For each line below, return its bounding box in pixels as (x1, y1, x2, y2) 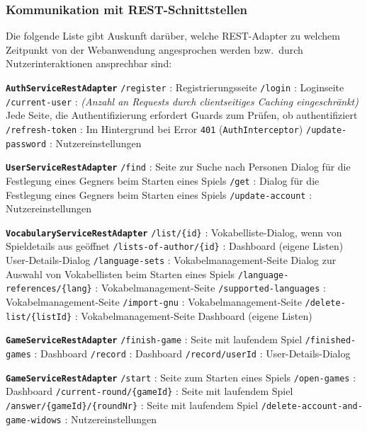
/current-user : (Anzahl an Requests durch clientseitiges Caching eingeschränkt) (6, 93, 358, 108)
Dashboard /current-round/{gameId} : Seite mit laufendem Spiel (6, 384, 293, 398)
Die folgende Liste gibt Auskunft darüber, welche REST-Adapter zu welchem (6, 28, 340, 43)
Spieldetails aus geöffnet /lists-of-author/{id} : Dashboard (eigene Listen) (6, 239, 344, 253)
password (6, 139, 47, 149)
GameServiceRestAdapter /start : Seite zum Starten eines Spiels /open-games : (6, 369, 356, 384)
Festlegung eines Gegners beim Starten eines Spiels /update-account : (6, 187, 312, 202)
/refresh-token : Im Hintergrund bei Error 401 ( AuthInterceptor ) (6, 121, 303, 136)
